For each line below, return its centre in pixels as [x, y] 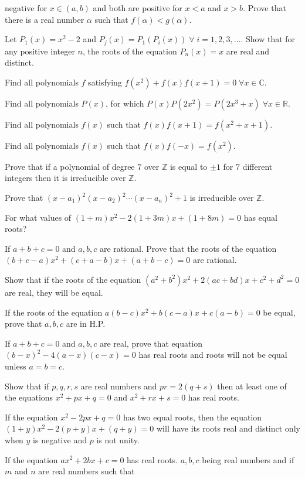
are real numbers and [119, 386]
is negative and [60, 439]
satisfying [105, 82]
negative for [26, 8]
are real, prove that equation [151, 343]
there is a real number [45, 19]
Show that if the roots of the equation [73, 279]
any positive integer [40, 51]
